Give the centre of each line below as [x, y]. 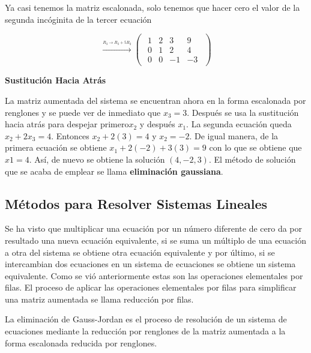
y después [157, 124]
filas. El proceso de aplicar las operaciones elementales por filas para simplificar [151, 287]
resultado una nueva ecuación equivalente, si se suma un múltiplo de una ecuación [155, 240]
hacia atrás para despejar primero [67, 124]
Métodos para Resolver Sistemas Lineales [136, 203]
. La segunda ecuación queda [239, 124]
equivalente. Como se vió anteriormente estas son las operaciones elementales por [154, 275]
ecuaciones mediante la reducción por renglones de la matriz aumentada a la [145, 331]
